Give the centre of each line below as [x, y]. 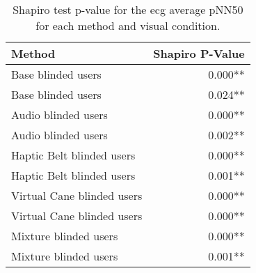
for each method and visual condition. [128, 25]
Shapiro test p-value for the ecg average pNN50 [128, 9]
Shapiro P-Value [199, 53]
